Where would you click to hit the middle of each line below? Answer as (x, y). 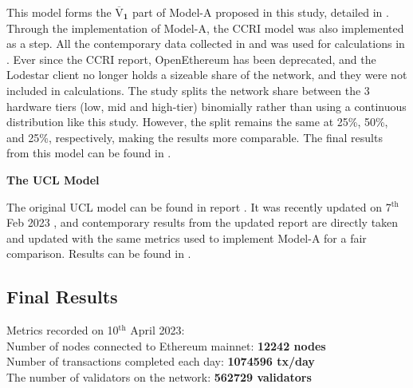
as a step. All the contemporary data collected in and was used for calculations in (206, 44)
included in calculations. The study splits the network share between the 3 (188, 90)
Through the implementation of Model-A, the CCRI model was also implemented (205, 28)
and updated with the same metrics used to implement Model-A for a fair (187, 238)
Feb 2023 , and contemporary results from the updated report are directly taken (203, 222)
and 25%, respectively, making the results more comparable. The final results (195, 137)
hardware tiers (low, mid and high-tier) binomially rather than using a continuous (206, 106)
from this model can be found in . (89, 153)
